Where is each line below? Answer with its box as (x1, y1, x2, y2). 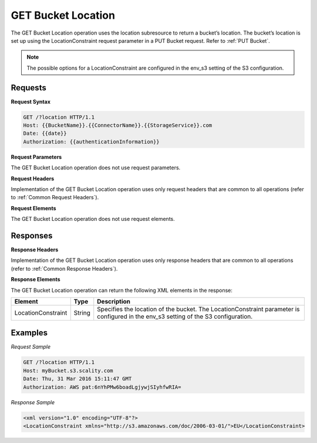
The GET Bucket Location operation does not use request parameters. (11, 164, 181, 171)
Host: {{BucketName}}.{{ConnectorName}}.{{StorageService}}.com (23, 122, 213, 128)
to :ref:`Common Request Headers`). (11, 194, 99, 201)
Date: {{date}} (23, 130, 67, 137)
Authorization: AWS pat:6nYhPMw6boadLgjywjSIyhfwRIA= (23, 384, 181, 390)
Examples (11, 328, 48, 338)
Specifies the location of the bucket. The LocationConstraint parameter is (97, 305, 300, 313)
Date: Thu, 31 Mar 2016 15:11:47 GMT (23, 376, 132, 382)
